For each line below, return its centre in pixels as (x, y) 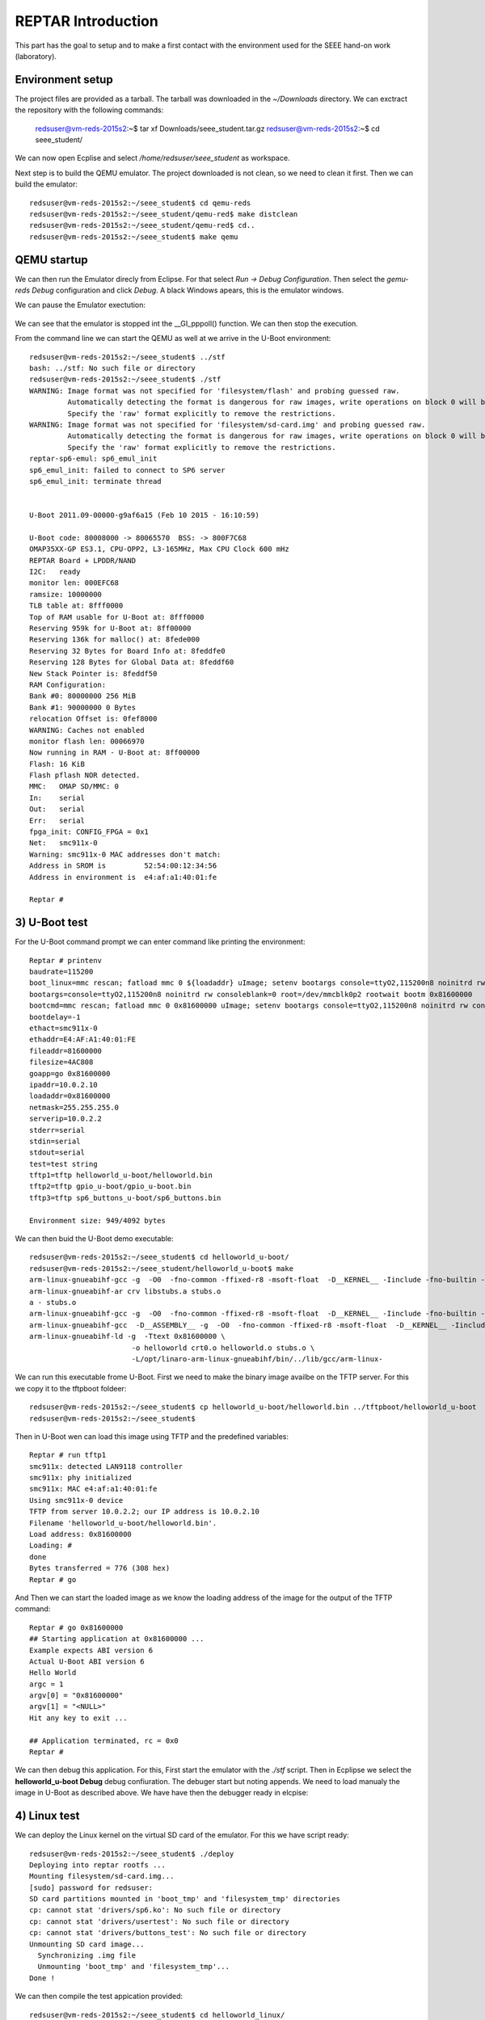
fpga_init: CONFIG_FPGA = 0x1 (89, 832)
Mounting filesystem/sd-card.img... (102, 1876)
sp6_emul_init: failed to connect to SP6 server (127, 470)
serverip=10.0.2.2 (66, 1119)
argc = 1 (46, 1684)
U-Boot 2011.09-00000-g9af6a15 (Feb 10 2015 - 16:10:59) (145, 516)
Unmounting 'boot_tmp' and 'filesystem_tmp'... (134, 1967)
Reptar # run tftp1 (68, 1455)
